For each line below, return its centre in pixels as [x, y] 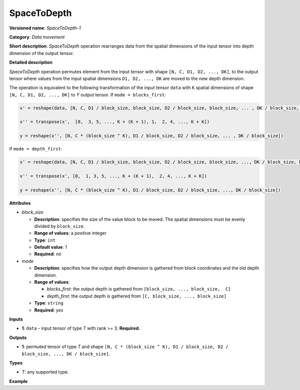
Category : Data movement [37, 37]
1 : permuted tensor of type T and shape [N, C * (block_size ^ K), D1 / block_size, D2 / [125, 347]
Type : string [49, 303]
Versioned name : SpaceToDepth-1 [45, 28]
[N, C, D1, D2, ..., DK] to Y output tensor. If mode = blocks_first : [87, 94]
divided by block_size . [59, 226]
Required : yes [49, 310]
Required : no [48, 254]
